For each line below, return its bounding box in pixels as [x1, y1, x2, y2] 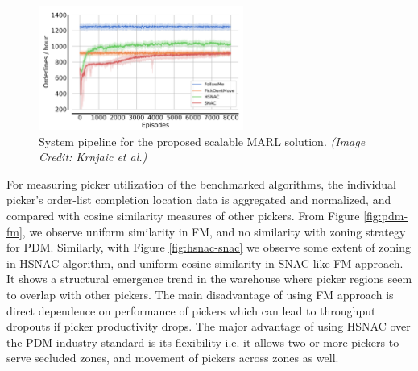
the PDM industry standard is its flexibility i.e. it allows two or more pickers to [6, 333, 399, 350]
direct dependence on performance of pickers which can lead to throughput [6, 302, 376, 319]
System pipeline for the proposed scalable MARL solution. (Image [39, 132, 366, 149]
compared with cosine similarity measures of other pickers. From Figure [6, 207, 360, 223]
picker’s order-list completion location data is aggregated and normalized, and [6, 191, 391, 208]
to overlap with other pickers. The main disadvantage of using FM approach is [6, 286, 394, 302]
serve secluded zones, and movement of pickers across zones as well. [6, 349, 339, 366]
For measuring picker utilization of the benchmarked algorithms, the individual [6, 175, 396, 192]
